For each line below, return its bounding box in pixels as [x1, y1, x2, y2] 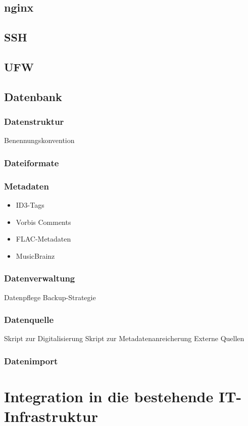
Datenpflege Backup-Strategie [4, 292, 96, 302]
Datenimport [4, 354, 58, 367]
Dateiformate [4, 156, 59, 169]
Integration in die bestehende [4, 386, 214, 407]
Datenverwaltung [4, 272, 75, 285]
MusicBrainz [16, 250, 55, 261]
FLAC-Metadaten [16, 233, 71, 244]
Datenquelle [4, 313, 54, 326]
